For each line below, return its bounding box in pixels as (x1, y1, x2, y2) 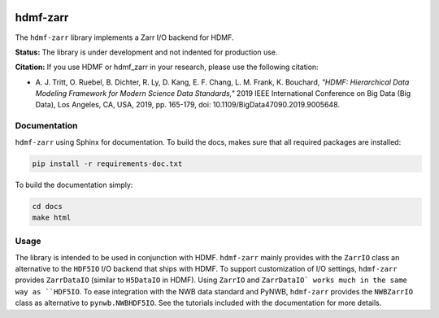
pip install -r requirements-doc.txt (32, 159, 183, 168)
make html (32, 212, 72, 222)
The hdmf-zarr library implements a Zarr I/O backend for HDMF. (15, 33, 235, 42)
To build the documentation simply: (15, 180, 133, 189)
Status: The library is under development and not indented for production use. (15, 47, 278, 57)
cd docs (32, 202, 63, 211)
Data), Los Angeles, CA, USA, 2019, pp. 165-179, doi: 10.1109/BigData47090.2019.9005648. (35, 100, 341, 110)
